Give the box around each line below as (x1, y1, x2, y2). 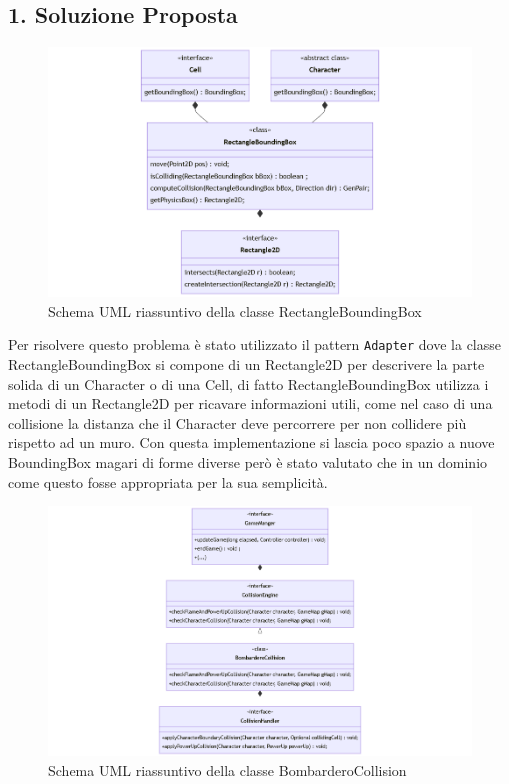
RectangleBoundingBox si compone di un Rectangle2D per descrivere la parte (8, 353, 485, 374)
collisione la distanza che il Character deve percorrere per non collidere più (8, 412, 467, 433)
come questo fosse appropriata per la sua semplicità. (8, 471, 328, 492)
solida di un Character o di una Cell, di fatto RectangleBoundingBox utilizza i (8, 373, 489, 394)
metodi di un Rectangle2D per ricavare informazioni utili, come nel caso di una (8, 393, 493, 414)
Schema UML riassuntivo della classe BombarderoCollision (48, 759, 407, 780)
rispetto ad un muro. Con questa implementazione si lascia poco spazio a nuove (8, 432, 495, 453)
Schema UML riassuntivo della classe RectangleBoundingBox (48, 300, 422, 321)
